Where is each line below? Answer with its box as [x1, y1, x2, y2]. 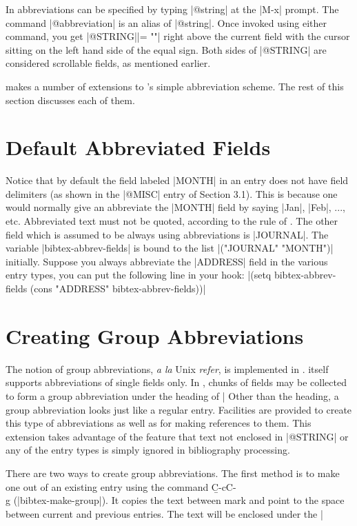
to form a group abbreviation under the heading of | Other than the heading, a [6, 388, 339, 403]
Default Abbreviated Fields [6, 133, 271, 161]
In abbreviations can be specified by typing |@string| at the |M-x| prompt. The [6, 2, 339, 16]
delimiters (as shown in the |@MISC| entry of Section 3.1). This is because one [6, 186, 338, 201]
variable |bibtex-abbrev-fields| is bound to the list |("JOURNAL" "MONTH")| [6, 241, 334, 255]
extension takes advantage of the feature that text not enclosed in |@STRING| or [6, 429, 349, 443]
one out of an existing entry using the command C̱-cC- [6, 479, 236, 494]
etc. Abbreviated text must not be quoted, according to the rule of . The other [6, 214, 338, 228]
